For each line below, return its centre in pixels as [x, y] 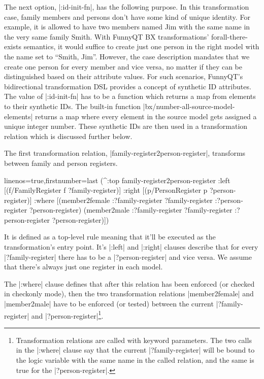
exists [13, 46]
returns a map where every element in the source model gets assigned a [146, 116]
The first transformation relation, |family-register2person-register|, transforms [125, 153]
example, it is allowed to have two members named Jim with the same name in [127, 27]
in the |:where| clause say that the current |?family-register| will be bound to [135, 350]
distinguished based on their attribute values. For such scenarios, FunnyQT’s [124, 76]
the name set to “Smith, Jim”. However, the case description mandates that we [127, 56]
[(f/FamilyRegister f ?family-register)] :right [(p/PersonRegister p [106, 190]
